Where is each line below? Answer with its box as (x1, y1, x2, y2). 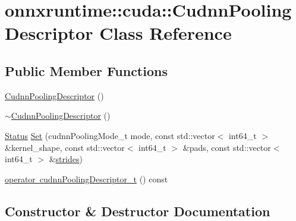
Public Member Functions (5, 61, 168, 80)
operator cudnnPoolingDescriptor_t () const (5, 172, 168, 185)
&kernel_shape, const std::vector (5, 141, 125, 153)
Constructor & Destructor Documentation (5, 201, 270, 220)
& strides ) (49, 153, 83, 165)
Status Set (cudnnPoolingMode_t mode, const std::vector (5, 129, 215, 141)
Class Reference (99, 21, 232, 45)
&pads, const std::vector (182, 141, 271, 153)
